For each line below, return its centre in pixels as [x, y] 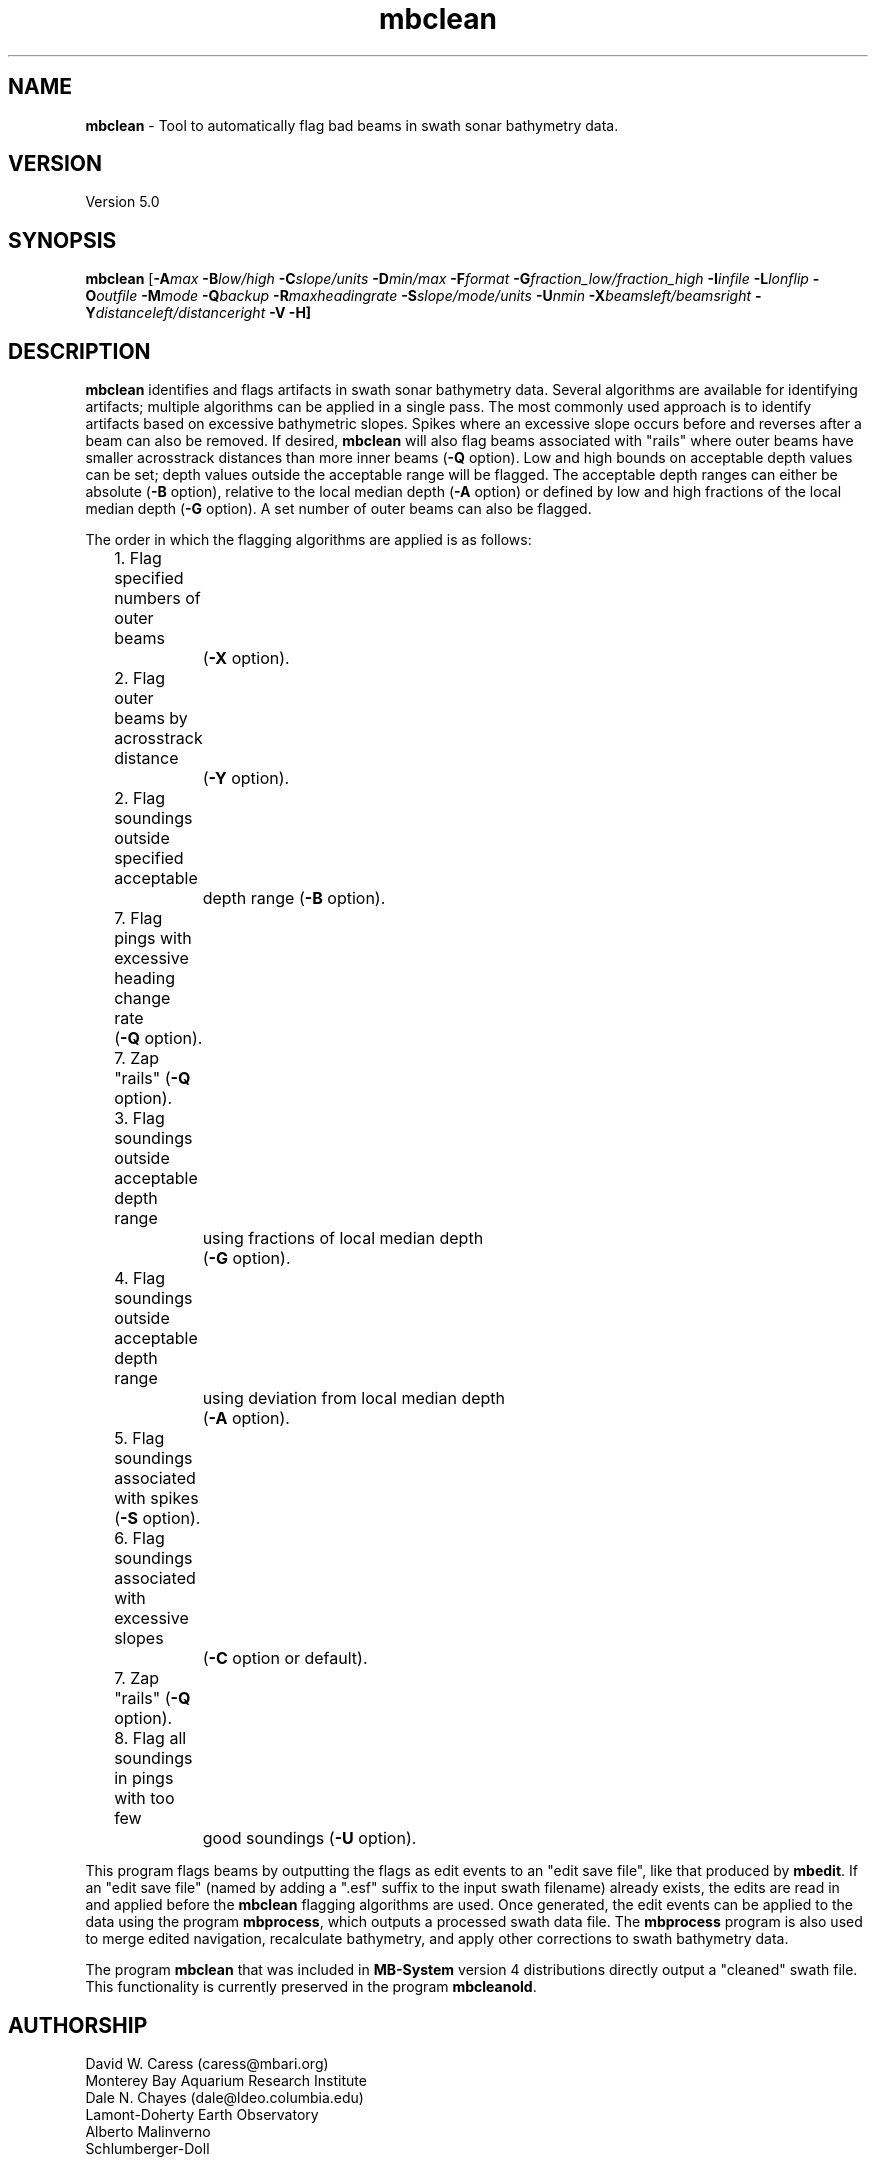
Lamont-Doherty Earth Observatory [202, 2114]
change [142, 998]
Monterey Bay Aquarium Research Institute [226, 2080]
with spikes [156, 1498]
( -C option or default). [285, 1658]
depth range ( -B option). [294, 898]
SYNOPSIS [62, 240]
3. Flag [139, 1118]
